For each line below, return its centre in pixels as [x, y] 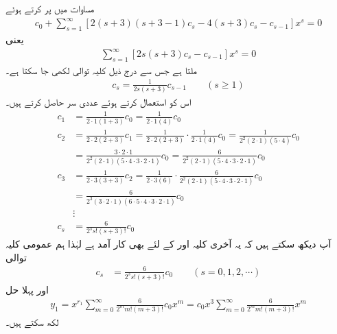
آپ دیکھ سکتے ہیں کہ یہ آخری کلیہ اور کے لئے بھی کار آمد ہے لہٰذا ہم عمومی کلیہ [168, 244]
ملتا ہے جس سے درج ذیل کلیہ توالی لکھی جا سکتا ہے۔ [101, 70]
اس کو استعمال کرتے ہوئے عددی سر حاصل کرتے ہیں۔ [98, 102]
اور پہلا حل [27, 289]
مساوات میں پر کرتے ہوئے [50, 8]
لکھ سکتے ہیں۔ [32, 321]
